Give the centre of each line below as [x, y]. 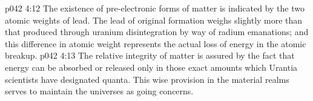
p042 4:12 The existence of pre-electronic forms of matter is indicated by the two [155, 8]
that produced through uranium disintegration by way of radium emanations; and [157, 32]
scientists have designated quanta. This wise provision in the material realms [147, 79]
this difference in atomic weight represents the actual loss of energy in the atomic [156, 43]
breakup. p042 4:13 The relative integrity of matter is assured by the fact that [150, 55]
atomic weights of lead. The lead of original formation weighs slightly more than [154, 20]
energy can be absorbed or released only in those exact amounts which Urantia [151, 67]
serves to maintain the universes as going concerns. [99, 91]
